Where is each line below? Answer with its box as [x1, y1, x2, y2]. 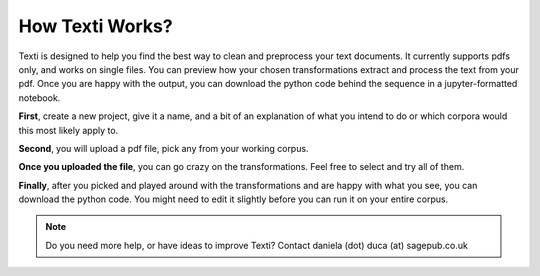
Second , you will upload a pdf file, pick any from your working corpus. [18, 142, 309, 154]
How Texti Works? [18, 15, 174, 37]
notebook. [18, 91, 61, 104]
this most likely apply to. [18, 124, 119, 136]
